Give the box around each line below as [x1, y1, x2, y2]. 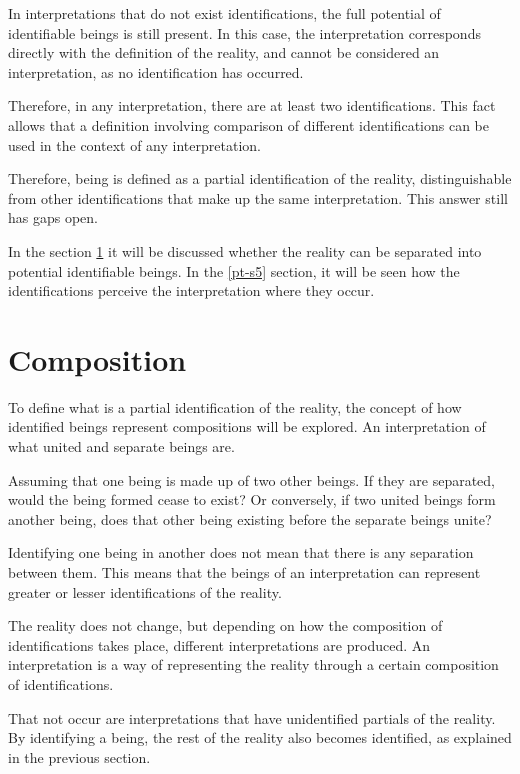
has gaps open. [8, 207, 98, 228]
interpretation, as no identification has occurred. [8, 61, 304, 82]
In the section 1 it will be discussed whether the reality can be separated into [8, 240, 482, 261]
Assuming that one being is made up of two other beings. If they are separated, [8, 469, 495, 490]
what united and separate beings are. [8, 436, 235, 457]
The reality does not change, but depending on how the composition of [8, 615, 443, 636]
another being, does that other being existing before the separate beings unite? [8, 508, 492, 529]
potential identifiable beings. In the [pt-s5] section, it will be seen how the [8, 260, 460, 281]
